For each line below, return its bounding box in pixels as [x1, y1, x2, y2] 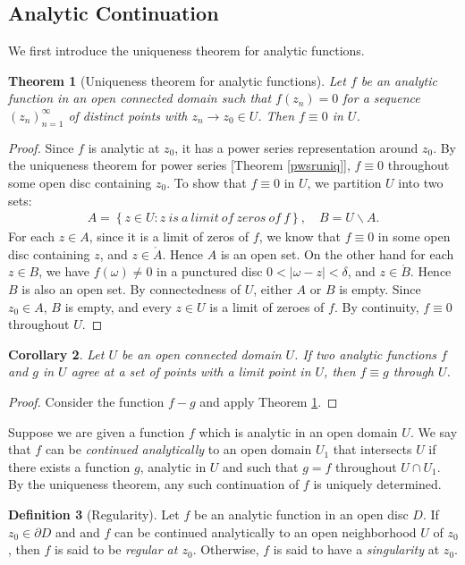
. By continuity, [334, 297, 419, 316]
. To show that [166, 173, 247, 191]
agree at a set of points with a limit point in [71, 362, 311, 381]
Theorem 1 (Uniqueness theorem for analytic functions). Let [8, 71, 346, 89]
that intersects [333, 440, 412, 459]
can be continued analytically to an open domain [45, 440, 312, 459]
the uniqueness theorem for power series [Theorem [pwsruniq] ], [8, 156, 351, 174]
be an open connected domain [121, 344, 282, 363]
